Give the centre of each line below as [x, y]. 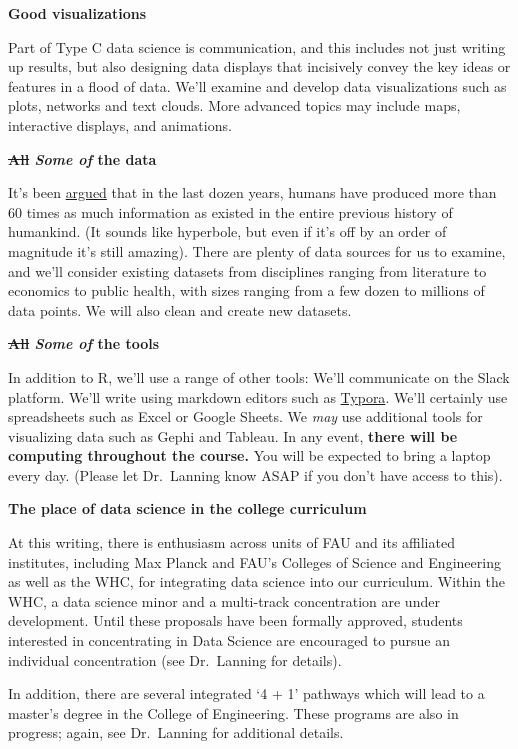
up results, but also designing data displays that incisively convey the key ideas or [259, 66]
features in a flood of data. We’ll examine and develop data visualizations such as [257, 85]
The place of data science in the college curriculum [187, 508]
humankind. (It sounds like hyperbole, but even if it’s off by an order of [227, 231]
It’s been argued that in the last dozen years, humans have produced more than [252, 192]
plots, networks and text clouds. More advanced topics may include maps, [234, 105]
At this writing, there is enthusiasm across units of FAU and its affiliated [231, 542]
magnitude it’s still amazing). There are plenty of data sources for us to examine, [257, 250]
